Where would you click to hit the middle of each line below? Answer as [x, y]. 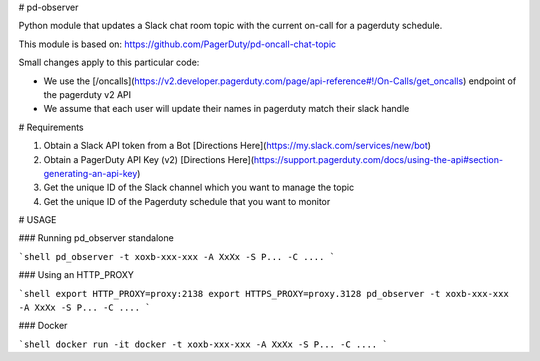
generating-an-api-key [90, 173]
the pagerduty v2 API [87, 94]
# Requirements [51, 127]
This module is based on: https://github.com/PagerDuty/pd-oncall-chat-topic [177, 44]
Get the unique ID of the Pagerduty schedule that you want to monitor [187, 201]
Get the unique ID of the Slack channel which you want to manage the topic [199, 187]
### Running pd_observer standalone [96, 238]
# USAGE [37, 220]
